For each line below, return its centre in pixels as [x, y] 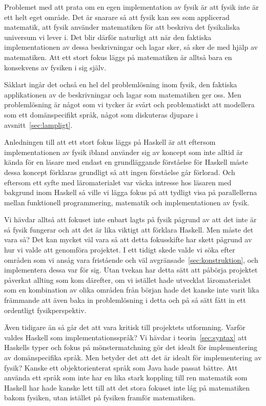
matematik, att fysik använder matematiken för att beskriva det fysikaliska [122, 27]
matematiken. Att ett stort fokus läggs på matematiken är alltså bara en [118, 57]
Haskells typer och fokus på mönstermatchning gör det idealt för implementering [131, 347]
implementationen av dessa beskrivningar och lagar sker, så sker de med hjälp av [131, 47]
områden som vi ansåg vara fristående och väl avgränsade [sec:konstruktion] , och [131, 259]
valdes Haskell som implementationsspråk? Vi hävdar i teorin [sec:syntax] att [126, 337]
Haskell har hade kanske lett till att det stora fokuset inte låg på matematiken [127, 387]
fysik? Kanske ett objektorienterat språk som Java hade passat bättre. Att [121, 367]
